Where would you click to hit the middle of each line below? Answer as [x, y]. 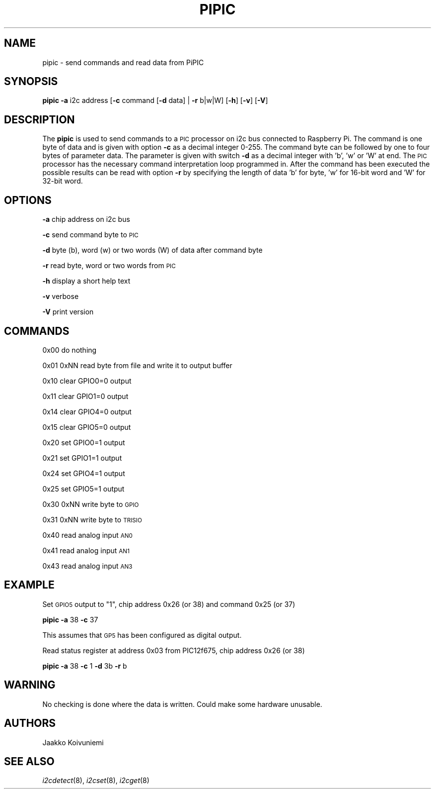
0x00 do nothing [70, 350]
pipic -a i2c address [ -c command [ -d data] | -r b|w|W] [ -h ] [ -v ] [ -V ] [155, 100]
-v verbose [61, 297]
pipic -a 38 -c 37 [70, 619]
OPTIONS [28, 200]
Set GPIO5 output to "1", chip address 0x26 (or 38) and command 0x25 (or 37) [169, 604]
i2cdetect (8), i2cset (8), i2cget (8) [96, 781]
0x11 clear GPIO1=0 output [85, 396]
